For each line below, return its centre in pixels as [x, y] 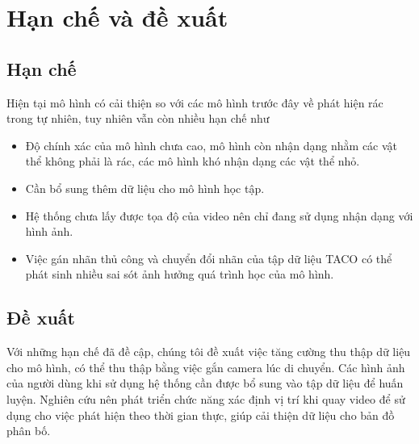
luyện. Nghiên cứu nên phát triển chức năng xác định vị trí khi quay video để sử [206, 398]
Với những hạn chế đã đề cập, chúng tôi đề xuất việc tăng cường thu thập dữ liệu [209, 352]
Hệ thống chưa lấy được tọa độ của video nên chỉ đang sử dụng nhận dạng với [219, 215]
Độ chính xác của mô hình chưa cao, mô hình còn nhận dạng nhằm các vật [212, 145]
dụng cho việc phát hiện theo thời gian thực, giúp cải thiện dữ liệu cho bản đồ [201, 415]
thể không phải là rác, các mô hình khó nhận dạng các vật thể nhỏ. [193, 161]
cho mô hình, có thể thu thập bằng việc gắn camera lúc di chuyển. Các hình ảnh [206, 367]
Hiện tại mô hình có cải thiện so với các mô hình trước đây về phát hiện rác [195, 102]
